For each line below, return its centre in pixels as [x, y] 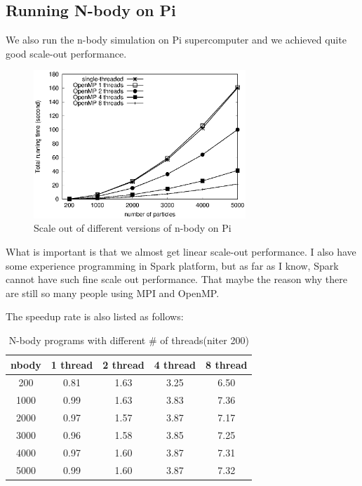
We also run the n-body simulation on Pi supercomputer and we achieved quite [176, 40]
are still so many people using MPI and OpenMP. [113, 293]
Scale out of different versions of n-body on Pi [133, 228]
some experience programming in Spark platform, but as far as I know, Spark [172, 265]
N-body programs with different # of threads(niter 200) [129, 340]
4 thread [175, 364]
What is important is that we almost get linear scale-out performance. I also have [181, 252]
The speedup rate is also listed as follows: [95, 316]
